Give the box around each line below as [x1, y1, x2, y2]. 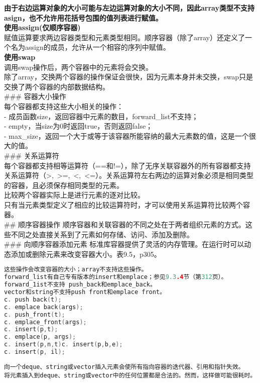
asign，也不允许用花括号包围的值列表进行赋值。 [4, 12, 163, 23]
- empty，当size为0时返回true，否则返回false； [4, 121, 153, 131]
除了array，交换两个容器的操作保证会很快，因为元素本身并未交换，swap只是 [4, 71, 253, 82]
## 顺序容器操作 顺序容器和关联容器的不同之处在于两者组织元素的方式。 [4, 219, 245, 230]
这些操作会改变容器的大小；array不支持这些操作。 [4, 266, 148, 273]
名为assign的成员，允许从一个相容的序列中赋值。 [11, 42, 170, 52]
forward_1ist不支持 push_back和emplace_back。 [4, 281, 156, 289]
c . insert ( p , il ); [4, 348, 65, 356]
